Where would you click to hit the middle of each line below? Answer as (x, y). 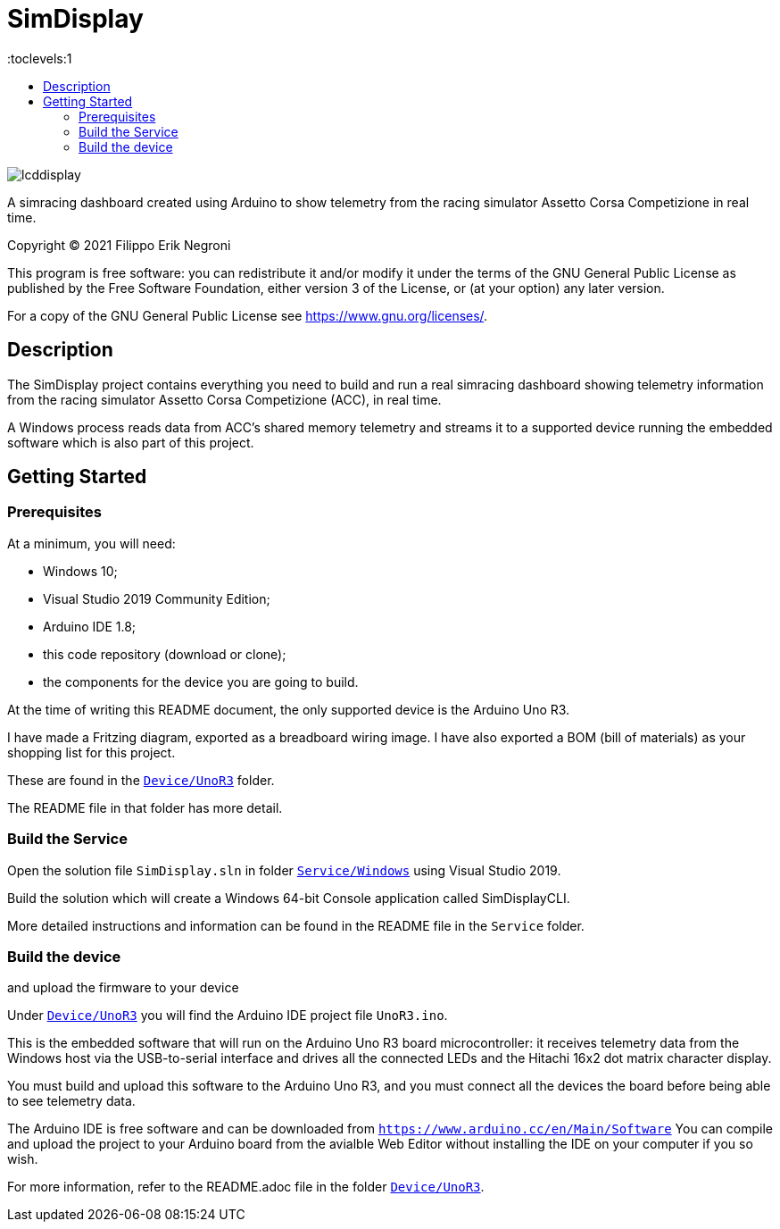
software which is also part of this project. (131, 442)
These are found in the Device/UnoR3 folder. (141, 780)
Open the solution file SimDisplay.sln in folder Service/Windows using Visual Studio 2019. (284, 870)
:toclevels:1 (40, 58)
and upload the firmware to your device (123, 988)
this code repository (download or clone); (165, 654)
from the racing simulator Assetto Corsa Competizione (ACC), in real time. (224, 399)
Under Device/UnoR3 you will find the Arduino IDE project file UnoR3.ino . (228, 1016)
